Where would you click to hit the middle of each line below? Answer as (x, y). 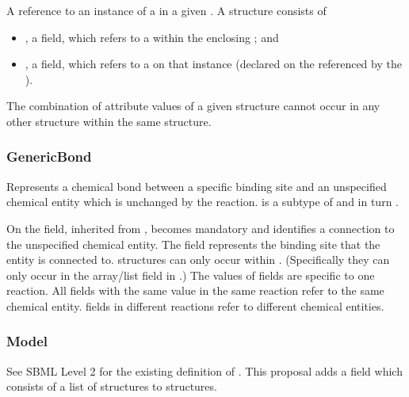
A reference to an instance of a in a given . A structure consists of (166, 10)
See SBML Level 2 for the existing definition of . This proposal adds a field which (204, 370)
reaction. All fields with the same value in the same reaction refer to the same (195, 290)
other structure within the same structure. (109, 121)
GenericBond (49, 157)
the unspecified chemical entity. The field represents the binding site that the (193, 244)
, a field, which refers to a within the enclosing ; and (152, 37)
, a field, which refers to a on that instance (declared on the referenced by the (213, 64)
